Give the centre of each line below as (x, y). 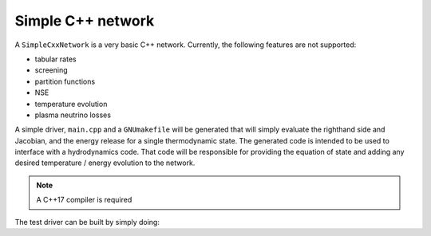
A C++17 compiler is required (84, 200)
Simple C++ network (85, 21)
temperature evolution (71, 104)
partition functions (65, 81)
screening (51, 70)
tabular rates (55, 59)
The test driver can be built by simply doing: (87, 222)
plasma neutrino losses (73, 115)
